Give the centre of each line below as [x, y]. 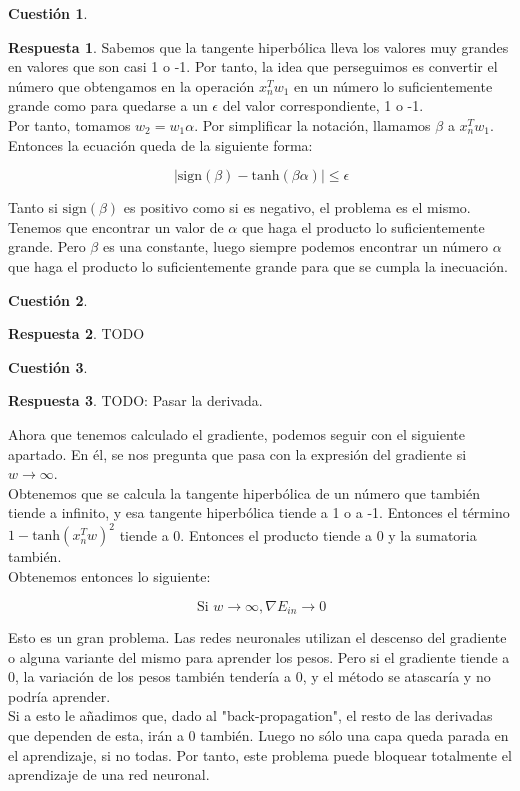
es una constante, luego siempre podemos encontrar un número [295, 246]
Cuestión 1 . [48, 13]
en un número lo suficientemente [393, 85]
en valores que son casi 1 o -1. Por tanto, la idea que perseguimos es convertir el [253, 66]
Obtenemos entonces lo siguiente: [109, 575]
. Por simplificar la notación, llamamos [312, 124]
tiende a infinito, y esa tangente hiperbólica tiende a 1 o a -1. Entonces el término [259, 512]
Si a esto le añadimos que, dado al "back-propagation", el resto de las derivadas [250, 715]
